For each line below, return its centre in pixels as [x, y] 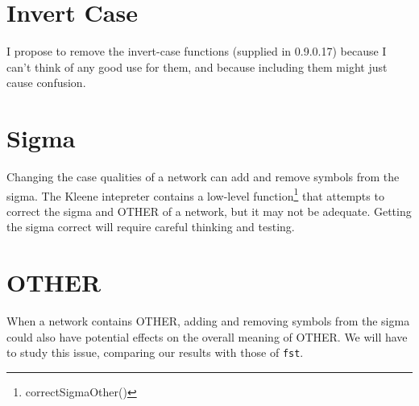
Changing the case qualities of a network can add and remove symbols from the [203, 177]
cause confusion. [46, 83]
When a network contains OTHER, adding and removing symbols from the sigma [208, 321]
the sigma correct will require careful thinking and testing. [151, 227]
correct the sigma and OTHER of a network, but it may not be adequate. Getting [209, 211]
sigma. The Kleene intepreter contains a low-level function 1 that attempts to [195, 194]
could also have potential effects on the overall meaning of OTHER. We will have [207, 336]
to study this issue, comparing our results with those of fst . [155, 352]
